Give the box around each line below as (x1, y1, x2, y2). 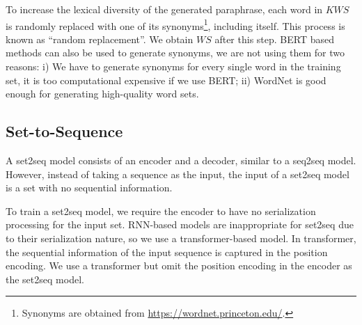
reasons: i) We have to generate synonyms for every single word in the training (6, 59, 341, 74)
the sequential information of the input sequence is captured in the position (6, 244, 328, 259)
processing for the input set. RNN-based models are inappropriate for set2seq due (6, 217, 354, 232)
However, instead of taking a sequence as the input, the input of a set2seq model (6, 166, 349, 181)
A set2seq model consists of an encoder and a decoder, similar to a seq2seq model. (6, 153, 356, 168)
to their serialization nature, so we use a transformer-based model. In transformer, (6, 230, 356, 245)
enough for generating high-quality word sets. (6, 86, 199, 101)
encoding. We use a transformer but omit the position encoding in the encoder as (6, 258, 352, 273)
